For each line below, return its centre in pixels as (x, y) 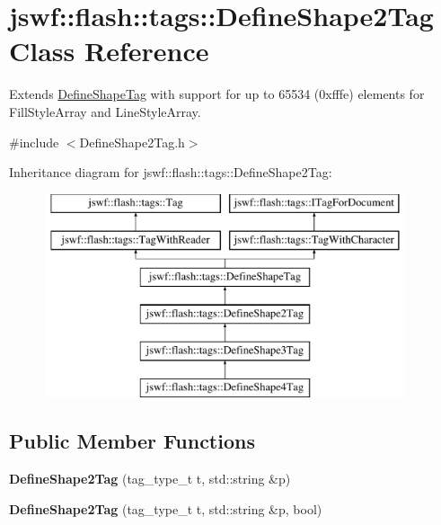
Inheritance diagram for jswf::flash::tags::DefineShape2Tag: (171, 172)
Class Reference (109, 51)
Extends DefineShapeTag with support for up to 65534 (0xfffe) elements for (217, 94)
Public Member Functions (132, 441)
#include (34, 142)
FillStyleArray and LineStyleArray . (105, 111)
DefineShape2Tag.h (132, 142)
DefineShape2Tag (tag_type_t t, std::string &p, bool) (166, 508)
